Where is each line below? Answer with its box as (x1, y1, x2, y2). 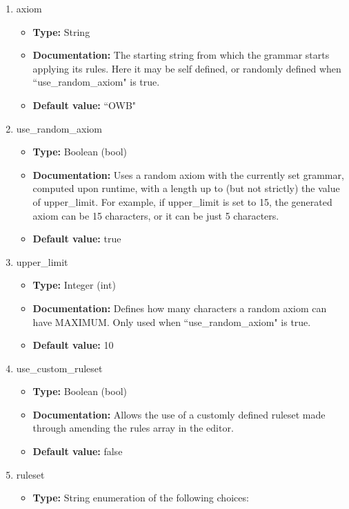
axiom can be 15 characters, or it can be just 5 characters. (32, 208, 279, 222)
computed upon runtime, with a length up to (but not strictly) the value (32, 181, 340, 195)
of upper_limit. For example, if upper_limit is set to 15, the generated (32, 194, 332, 209)
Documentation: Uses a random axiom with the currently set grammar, (32, 167, 344, 182)
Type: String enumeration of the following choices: (32, 490, 249, 505)
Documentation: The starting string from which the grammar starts (32, 48, 330, 62)
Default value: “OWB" (32, 97, 137, 112)
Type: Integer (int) (32, 278, 116, 292)
